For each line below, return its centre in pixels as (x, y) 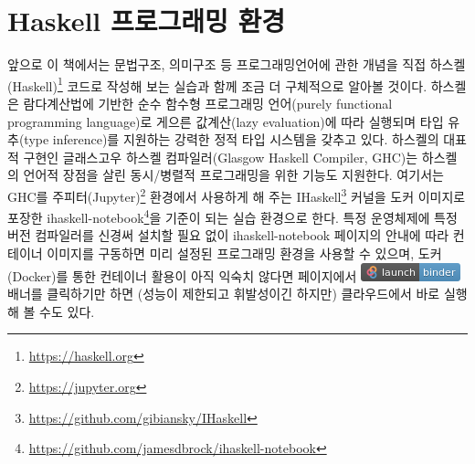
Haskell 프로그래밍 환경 (147, 21)
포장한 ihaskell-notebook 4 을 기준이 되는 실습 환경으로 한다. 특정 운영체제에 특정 (232, 216)
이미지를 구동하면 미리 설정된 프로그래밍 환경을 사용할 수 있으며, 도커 (244, 253)
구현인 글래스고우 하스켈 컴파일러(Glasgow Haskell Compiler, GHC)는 (221, 157)
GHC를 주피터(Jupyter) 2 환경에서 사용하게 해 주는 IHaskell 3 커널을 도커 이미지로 (237, 195)
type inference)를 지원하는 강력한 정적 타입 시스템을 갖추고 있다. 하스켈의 (232, 139)
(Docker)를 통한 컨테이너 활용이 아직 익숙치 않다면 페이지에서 (182, 275)
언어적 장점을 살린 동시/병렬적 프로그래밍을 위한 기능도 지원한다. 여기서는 (233, 175)
